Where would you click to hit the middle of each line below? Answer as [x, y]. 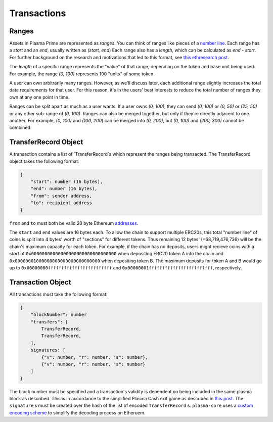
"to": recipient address [61, 203]
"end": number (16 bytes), [64, 189]
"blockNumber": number [59, 315]
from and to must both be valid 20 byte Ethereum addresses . [74, 223]
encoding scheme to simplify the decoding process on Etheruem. [77, 412]
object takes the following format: [44, 161]
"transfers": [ [49, 322]
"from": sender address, [61, 196]
